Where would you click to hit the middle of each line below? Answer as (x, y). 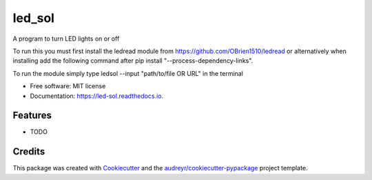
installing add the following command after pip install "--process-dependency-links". (133, 61)
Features (32, 116)
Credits (29, 152)
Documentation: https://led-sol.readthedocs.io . (97, 96)
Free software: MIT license (68, 86)
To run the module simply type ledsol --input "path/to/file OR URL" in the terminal (128, 73)
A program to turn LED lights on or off (66, 39)
